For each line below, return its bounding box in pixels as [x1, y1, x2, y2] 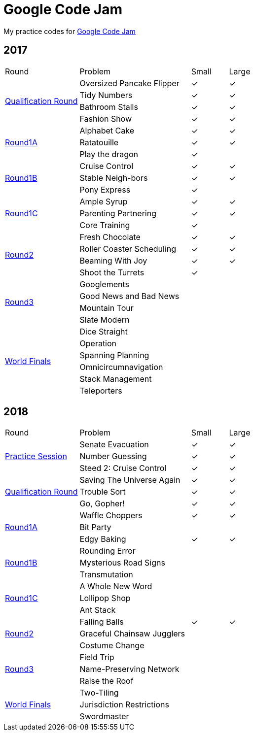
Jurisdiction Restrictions [79, 700, 169, 710]
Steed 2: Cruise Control [79, 463, 167, 473]
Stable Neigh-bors [79, 172, 148, 183]
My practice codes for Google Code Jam [3, 27, 136, 35]
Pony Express [79, 184, 131, 195]
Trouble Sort [79, 487, 126, 497]
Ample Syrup [79, 196, 128, 206]
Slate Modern [79, 314, 130, 325]
